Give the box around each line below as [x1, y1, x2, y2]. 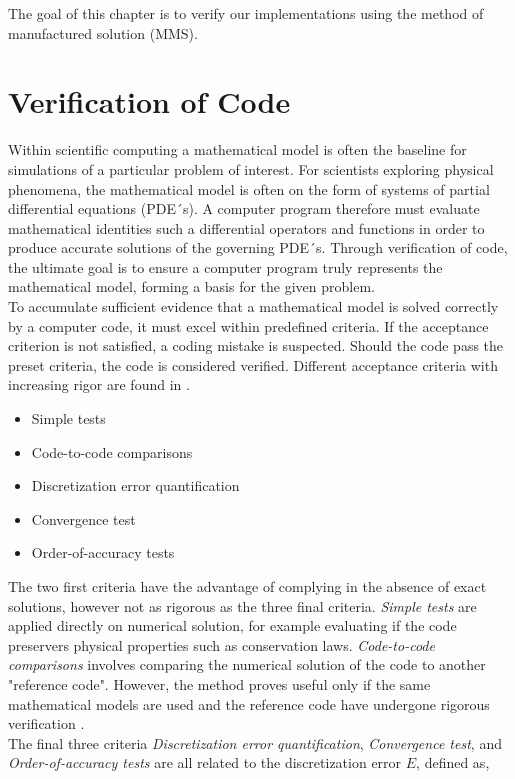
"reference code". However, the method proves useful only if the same [8, 673, 431, 694]
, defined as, [416, 752, 490, 773]
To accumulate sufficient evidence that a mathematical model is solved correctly [8, 296, 499, 317]
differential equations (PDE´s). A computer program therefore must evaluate [8, 198, 480, 219]
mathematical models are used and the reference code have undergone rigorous [8, 693, 490, 714]
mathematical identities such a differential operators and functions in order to [8, 217, 485, 238]
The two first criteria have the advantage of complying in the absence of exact [8, 576, 487, 596]
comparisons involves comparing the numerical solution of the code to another [8, 654, 486, 675]
